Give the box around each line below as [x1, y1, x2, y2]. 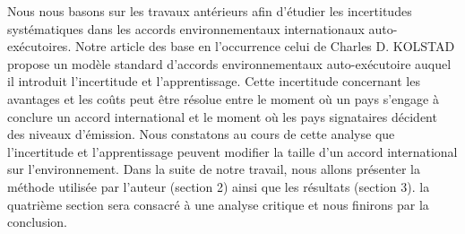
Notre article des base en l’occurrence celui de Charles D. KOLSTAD [74, 37, 455, 56]
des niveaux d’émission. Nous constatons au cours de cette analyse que [7, 125, 395, 143]
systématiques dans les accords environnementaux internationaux [7, 19, 365, 38]
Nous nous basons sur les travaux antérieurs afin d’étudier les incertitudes [7, 2, 412, 20]
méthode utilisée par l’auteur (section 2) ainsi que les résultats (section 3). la [7, 177, 430, 195]
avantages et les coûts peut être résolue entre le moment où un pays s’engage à [7, 89, 439, 108]
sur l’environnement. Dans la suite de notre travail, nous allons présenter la [7, 160, 420, 178]
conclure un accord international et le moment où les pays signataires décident [7, 107, 437, 126]
